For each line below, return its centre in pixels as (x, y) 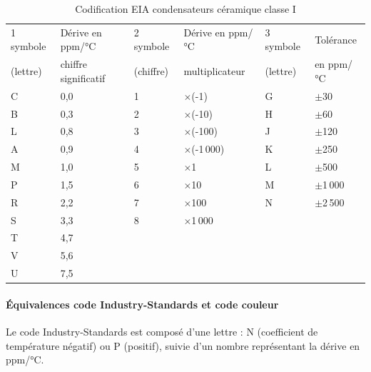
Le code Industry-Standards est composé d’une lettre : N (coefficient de (162, 332)
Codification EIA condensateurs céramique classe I (185, 9)
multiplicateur (214, 71)
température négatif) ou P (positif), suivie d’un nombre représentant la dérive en (183, 345)
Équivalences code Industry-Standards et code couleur (142, 304)
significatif (83, 77)
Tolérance (336, 39)
